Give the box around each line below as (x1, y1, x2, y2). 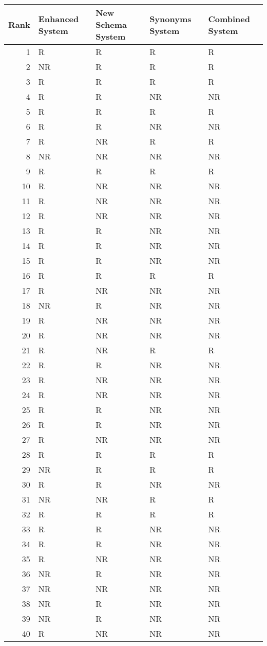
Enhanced (38, 12, 79, 25)
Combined (208, 12, 250, 25)
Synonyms (149, 12, 192, 25)
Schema (96, 19, 127, 30)
